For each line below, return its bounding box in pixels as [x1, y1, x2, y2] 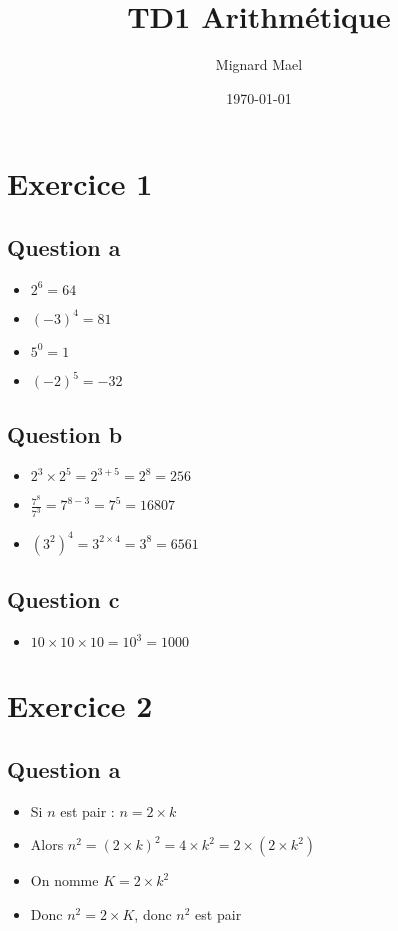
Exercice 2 [7, 685, 153, 726]
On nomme [30, 870, 99, 891]
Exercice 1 [7, 163, 153, 204]
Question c [7, 584, 120, 615]
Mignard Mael [215, 54, 303, 75]
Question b [7, 418, 123, 449]
